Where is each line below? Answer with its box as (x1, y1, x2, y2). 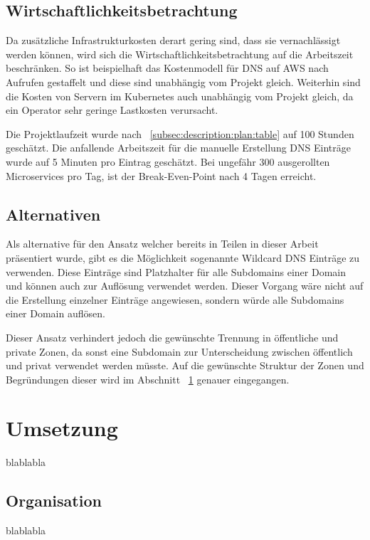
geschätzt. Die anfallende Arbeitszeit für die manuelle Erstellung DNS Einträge (6, 140, 351, 155)
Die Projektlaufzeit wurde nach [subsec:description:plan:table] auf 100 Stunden (6, 126, 354, 141)
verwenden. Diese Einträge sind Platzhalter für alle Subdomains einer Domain (6, 264, 347, 279)
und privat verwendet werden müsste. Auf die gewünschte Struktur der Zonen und (6, 358, 364, 373)
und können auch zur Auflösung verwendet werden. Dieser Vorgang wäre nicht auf (6, 278, 364, 293)
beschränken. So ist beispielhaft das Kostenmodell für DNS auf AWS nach (6, 60, 329, 75)
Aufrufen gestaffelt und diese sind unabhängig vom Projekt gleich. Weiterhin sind (6, 74, 361, 89)
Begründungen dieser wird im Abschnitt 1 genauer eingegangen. (6, 371, 290, 386)
